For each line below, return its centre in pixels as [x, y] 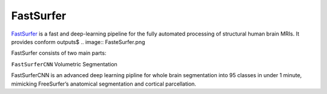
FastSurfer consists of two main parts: [59, 53]
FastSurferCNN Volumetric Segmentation [64, 64]
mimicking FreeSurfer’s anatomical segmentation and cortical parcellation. [104, 84]
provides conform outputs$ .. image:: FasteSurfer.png [78, 42]
